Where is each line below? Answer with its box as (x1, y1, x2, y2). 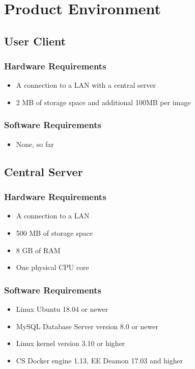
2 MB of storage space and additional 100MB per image (16, 96, 191, 107)
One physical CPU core (16, 262, 89, 273)
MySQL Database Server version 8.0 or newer (16, 321, 158, 331)
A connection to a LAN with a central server (16, 80, 156, 90)
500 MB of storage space (16, 227, 93, 238)
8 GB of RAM (16, 244, 61, 255)
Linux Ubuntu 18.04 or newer (16, 303, 108, 314)
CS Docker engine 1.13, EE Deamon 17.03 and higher (16, 355, 183, 365)
